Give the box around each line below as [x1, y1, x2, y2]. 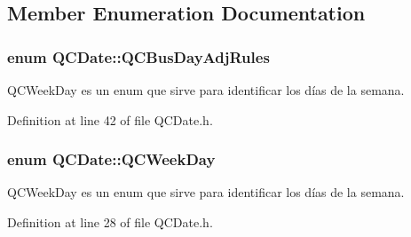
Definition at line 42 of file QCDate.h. [7, 110, 213, 129]
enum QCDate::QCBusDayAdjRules [7, 45, 270, 67]
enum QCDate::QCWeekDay [7, 148, 216, 170]
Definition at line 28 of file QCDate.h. [7, 213, 213, 231]
